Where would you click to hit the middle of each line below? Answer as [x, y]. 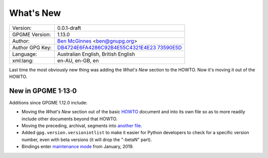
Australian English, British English [96, 54]
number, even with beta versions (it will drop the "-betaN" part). [87, 140]
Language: [25, 54]
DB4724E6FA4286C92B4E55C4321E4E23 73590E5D [120, 47]
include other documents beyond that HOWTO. [69, 119]
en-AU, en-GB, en [78, 61]
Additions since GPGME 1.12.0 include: [48, 102]
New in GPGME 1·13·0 [43, 91]
